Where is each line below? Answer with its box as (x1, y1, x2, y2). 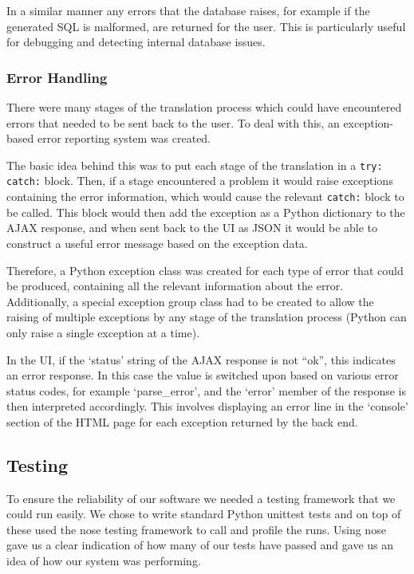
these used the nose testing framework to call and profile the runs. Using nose (6, 521, 386, 537)
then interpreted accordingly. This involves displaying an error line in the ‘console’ (6, 398, 408, 415)
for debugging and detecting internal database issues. (6, 33, 266, 50)
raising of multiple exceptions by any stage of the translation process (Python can (6, 309, 407, 325)
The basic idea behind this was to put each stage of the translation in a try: (6, 156, 383, 173)
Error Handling (6, 67, 108, 87)
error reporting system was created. (37, 130, 211, 147)
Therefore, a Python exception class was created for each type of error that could (6, 261, 404, 278)
